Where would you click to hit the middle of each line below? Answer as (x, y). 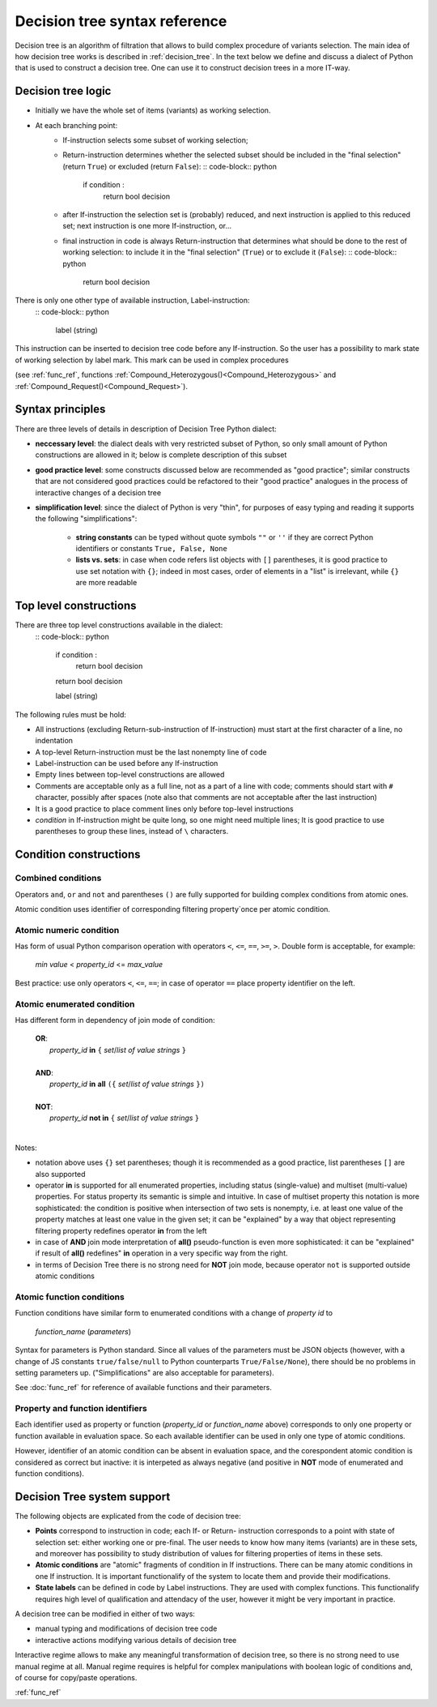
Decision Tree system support (93, 1497)
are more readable (106, 583)
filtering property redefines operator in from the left (121, 1230)
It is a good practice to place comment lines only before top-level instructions (165, 809)
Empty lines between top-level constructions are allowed (130, 775)
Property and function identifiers (81, 1409)
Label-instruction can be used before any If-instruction (127, 764)
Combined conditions (58, 878)
